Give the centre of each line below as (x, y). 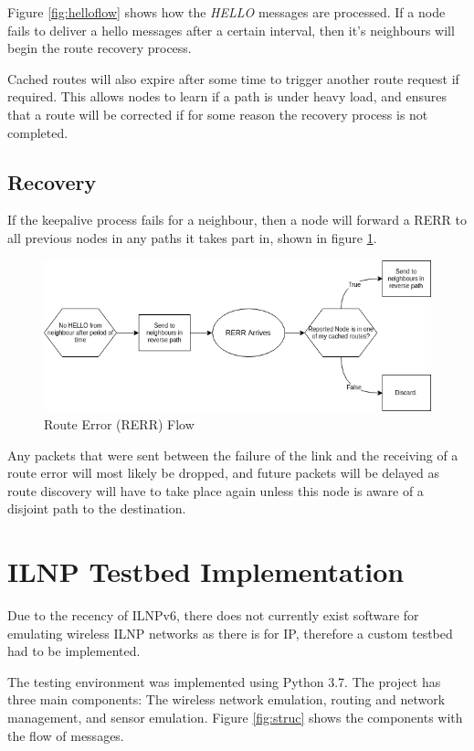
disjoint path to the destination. (97, 508)
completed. (38, 132)
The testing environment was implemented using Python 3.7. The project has (224, 681)
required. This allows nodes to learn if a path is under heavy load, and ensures (227, 96)
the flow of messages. (66, 735)
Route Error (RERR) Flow (119, 423)
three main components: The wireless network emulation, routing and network (226, 699)
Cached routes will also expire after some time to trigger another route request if (233, 78)
